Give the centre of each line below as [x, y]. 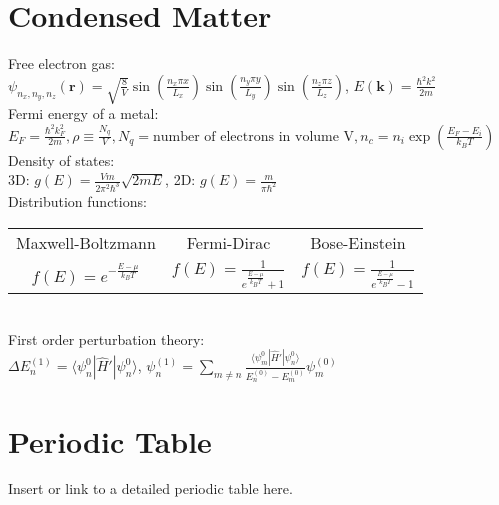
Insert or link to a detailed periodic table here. [150, 488]
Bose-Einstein [358, 242]
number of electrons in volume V [253, 136]
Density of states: [61, 159]
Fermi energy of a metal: [83, 112]
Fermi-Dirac [228, 242]
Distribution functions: [77, 201]
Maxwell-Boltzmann [86, 242]
